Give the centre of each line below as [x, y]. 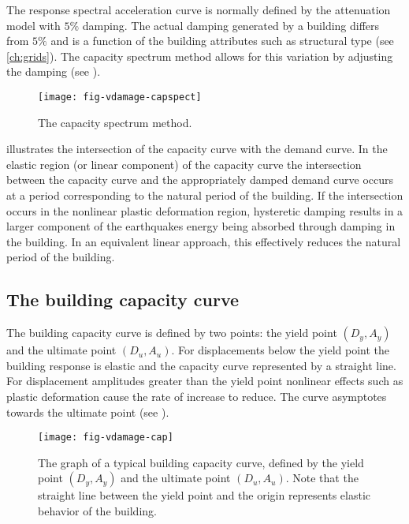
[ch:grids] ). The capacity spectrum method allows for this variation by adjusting [200, 56]
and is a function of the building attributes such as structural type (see [222, 41]
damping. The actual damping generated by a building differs [231, 25]
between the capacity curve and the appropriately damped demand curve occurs [200, 180]
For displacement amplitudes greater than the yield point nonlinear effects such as [205, 381]
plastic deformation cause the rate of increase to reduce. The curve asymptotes [197, 396]
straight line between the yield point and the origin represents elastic [204, 495]
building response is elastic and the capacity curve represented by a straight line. [201, 365]
